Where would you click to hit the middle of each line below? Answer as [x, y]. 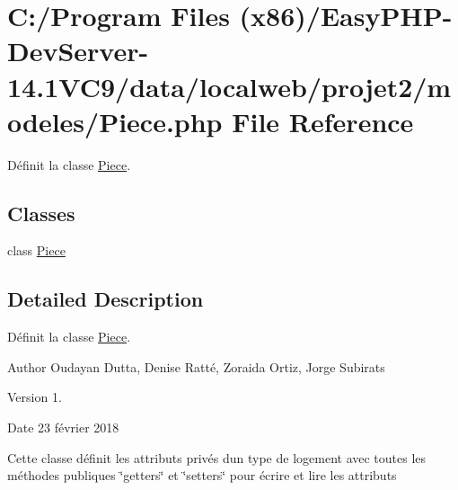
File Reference [323, 121]
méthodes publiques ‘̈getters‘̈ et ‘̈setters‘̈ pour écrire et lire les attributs [202, 475]
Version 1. [35, 397]
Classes [41, 213]
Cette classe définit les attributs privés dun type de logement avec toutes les [217, 457]
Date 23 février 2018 [63, 428]
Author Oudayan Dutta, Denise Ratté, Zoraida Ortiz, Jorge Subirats [196, 366]
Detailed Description [106, 299]
